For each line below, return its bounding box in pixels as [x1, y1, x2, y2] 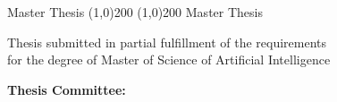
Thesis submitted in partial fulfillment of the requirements [7, 32, 327, 51]
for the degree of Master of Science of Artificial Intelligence [7, 50, 331, 69]
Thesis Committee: [7, 80, 126, 98]
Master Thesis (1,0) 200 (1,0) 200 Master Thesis [7, 3, 263, 21]
